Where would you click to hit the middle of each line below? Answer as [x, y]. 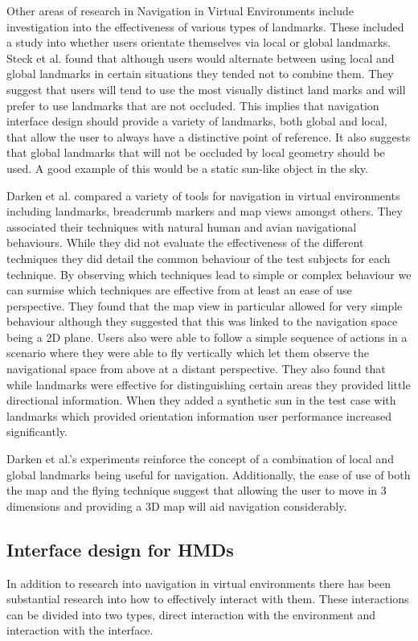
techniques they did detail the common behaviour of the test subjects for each [199, 258]
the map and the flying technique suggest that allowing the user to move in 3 [197, 490]
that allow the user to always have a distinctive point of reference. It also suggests [209, 136]
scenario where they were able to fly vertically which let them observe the [188, 353]
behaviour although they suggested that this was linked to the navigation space [202, 321]
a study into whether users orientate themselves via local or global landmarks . [199, 42]
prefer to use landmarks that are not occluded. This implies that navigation [193, 105]
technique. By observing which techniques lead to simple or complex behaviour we [209, 274]
